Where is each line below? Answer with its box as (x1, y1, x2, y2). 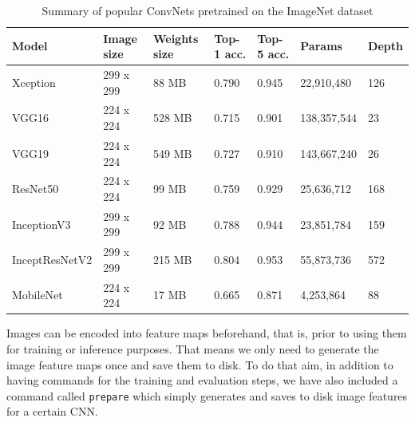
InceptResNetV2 (12, 251, 93, 268)
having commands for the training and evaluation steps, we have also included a (6, 372, 398, 388)
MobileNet (12, 286, 63, 303)
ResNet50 (12, 180, 59, 197)
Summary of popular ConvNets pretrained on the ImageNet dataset (41, 2, 373, 18)
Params (300, 37, 342, 54)
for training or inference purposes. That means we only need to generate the (6, 340, 379, 357)
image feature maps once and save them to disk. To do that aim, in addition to (6, 356, 393, 373)
